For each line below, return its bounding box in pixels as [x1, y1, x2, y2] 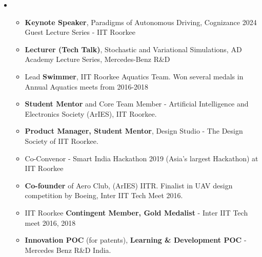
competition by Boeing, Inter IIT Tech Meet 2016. [25, 190, 183, 201]
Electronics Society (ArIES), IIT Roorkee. [25, 108, 157, 119]
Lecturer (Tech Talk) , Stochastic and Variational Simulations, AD [25, 44, 242, 54]
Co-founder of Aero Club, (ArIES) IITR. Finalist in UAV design [25, 180, 233, 190]
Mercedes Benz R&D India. [25, 244, 111, 255]
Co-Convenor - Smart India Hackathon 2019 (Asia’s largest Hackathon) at [25, 153, 258, 163]
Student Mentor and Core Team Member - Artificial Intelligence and [25, 98, 249, 109]
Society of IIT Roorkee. [25, 135, 98, 146]
